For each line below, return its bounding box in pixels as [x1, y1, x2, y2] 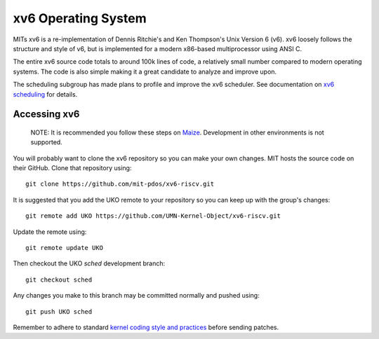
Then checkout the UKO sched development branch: [13, 259, 165, 268]
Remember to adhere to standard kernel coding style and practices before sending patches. [13, 323, 279, 331]
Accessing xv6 [13, 109, 80, 120]
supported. [30, 138, 62, 146]
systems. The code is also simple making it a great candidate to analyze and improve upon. [13, 67, 277, 76]
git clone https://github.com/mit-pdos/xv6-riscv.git [25, 180, 214, 188]
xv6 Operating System [13, 11, 147, 26]
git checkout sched [25, 275, 93, 284]
